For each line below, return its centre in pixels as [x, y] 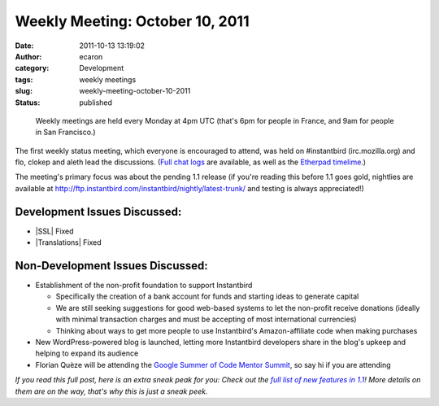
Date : [24, 46]
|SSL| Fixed [54, 231]
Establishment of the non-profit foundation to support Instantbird [144, 286]
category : [32, 68]
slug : [24, 91]
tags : [24, 79]
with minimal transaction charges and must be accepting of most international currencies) [206, 319]
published [96, 103]
